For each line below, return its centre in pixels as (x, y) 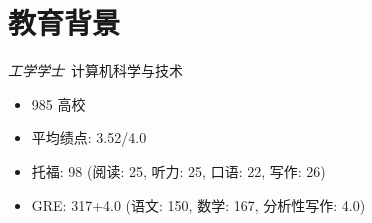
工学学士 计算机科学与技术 (95, 70)
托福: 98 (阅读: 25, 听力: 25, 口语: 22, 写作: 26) (178, 170)
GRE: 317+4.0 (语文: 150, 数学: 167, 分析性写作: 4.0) (198, 204)
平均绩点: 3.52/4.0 (89, 137)
